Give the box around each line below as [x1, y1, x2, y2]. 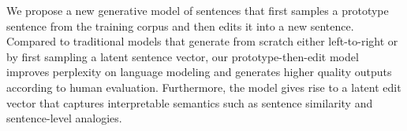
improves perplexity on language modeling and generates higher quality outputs [6, 64, 392, 80]
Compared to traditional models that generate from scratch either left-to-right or [6, 33, 398, 49]
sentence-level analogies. [6, 110, 122, 126]
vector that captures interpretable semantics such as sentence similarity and [6, 94, 373, 111]
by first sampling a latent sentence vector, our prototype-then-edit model [6, 48, 359, 64]
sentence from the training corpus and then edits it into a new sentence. [6, 17, 354, 34]
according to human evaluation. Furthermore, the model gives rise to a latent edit [6, 78, 401, 95]
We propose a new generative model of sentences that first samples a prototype [6, 2, 389, 18]
